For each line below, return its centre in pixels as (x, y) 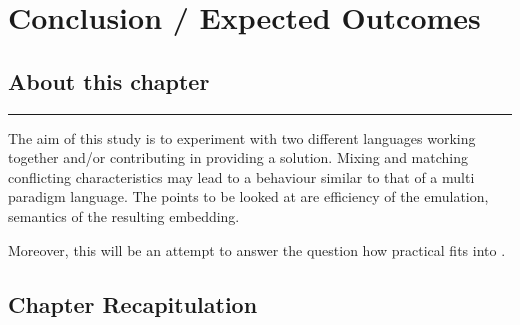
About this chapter (109, 80)
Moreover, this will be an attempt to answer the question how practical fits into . (257, 249)
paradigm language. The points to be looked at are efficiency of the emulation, (248, 196)
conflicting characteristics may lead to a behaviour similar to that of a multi (241, 176)
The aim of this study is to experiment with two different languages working (242, 137)
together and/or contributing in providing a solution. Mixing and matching (238, 157)
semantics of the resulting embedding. (124, 215)
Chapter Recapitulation (133, 303)
